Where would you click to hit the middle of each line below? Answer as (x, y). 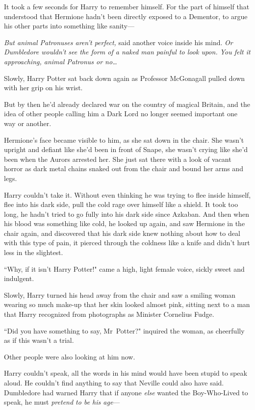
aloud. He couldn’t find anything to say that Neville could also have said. (114, 383)
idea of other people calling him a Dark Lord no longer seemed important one (121, 114)
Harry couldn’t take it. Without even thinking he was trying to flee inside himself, (127, 194)
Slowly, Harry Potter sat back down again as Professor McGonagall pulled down (125, 78)
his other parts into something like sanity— (69, 26)
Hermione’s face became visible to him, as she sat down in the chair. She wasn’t (124, 140)
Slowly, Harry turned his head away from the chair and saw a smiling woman (120, 295)
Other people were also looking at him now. (70, 356)
